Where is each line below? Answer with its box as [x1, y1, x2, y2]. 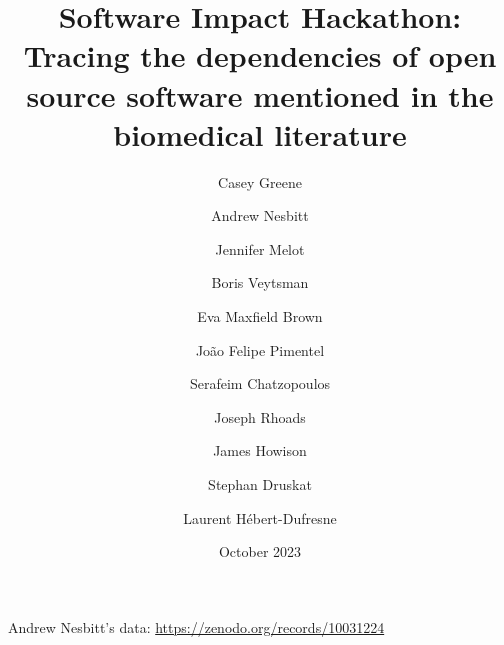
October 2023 [218, 541, 302, 562]
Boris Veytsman [211, 272, 309, 293]
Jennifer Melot [215, 238, 305, 259]
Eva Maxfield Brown [197, 306, 323, 327]
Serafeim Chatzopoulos [189, 373, 331, 394]
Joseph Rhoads [214, 406, 306, 427]
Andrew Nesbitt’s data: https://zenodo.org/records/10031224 [8, 616, 385, 637]
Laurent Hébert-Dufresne [183, 507, 337, 528]
